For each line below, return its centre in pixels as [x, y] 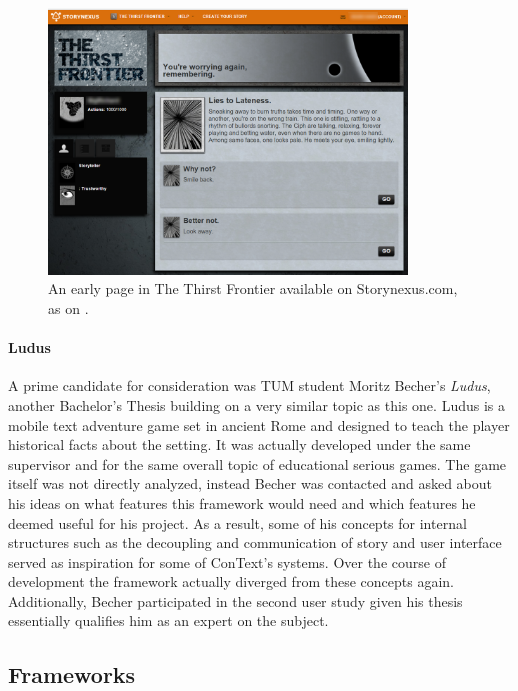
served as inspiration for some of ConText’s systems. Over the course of [227, 561]
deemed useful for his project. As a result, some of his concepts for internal [237, 522]
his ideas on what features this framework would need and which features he [242, 502]
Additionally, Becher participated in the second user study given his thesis [235, 600]
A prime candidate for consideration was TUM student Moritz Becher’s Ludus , [249, 385]
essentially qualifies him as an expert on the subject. [168, 620]
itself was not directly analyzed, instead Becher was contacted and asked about [250, 483]
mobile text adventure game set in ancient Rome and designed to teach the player [259, 424]
